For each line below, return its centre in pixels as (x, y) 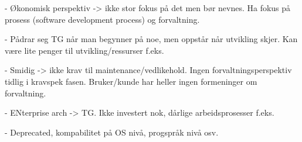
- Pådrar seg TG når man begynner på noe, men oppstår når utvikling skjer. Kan (151, 39)
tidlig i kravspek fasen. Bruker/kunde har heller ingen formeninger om (131, 81)
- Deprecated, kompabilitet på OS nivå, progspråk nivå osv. (112, 132)
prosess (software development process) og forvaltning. (102, 19)
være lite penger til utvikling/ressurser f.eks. (84, 50)
